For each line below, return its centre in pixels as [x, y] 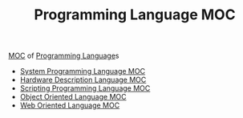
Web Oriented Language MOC [70, 105]
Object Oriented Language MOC [73, 97]
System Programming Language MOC [83, 71]
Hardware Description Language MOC [83, 80]
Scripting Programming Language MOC [85, 88]
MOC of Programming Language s [64, 56]
